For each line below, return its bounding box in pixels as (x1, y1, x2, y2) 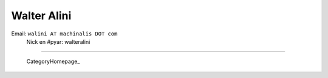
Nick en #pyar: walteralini (26, 38, 91, 45)
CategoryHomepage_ (26, 58, 80, 65)
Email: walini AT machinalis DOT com (11, 30, 118, 37)
